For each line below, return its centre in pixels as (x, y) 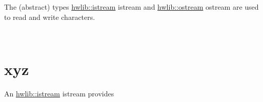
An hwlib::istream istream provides (59, 93)
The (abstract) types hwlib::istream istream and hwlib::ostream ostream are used (131, 7)
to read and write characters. (50, 17)
